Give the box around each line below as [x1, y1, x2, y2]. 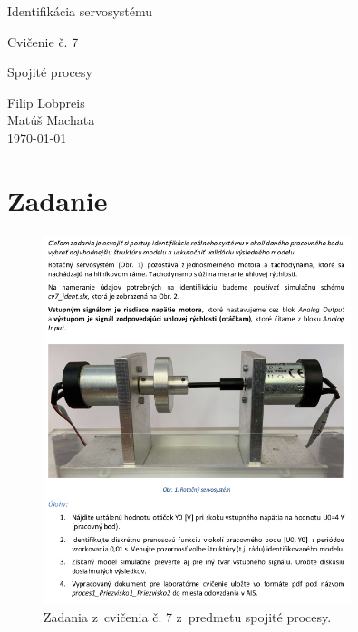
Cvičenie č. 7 [7, 32, 79, 51]
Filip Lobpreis [7, 92, 85, 111]
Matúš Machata [7, 110, 95, 129]
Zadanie [7, 181, 108, 218]
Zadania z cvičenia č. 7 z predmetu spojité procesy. [44, 607, 332, 626]
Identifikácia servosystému [7, 2, 153, 20]
